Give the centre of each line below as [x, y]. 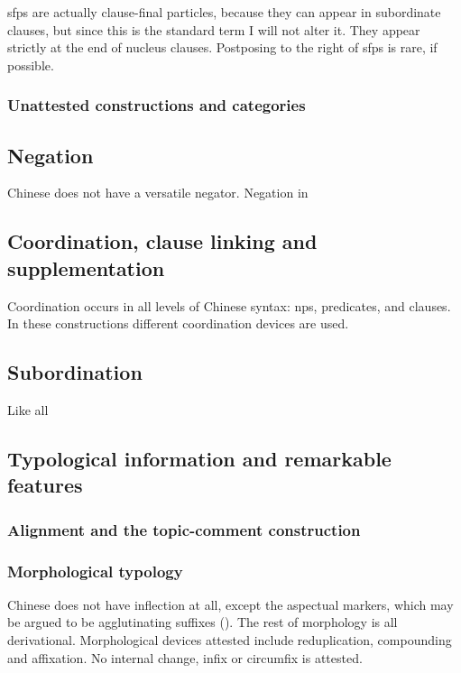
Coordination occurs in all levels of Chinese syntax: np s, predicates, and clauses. [229, 305]
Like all [28, 410]
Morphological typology [95, 571]
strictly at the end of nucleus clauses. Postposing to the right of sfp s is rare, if [222, 47]
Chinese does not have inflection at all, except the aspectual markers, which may [230, 604]
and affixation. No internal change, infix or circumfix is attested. [185, 657]
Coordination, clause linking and [162, 241]
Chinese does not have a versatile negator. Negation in [158, 193]
